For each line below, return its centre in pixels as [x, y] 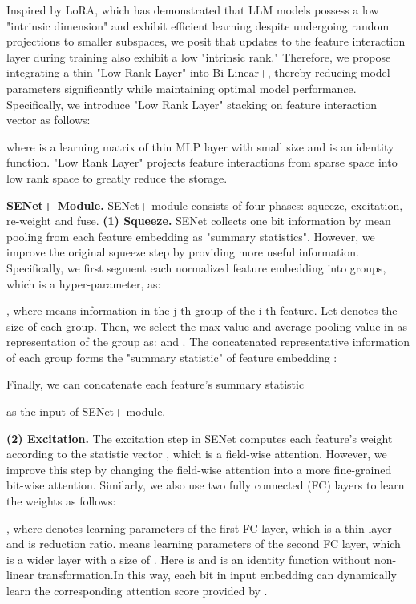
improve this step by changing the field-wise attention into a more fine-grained [199, 469]
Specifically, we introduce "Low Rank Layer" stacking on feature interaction [192, 104]
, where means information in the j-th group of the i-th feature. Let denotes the [202, 310]
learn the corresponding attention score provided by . [137, 590]
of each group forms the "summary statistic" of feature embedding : [172, 357]
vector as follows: [48, 120]
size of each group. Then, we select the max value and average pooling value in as [207, 326]
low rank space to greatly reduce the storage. [117, 177]
